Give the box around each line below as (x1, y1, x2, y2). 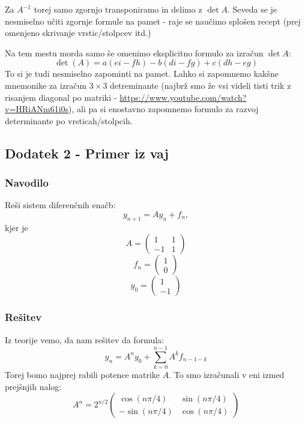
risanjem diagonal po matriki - (5, 91, 117, 103)
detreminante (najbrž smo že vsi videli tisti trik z (110, 79, 291, 91)
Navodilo (5, 175, 49, 190)
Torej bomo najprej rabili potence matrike (5, 368, 160, 381)
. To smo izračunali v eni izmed (169, 368, 285, 381)
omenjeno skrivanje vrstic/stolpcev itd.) (5, 26, 151, 39)
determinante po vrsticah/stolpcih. (5, 114, 133, 127)
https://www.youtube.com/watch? (119, 91, 247, 103)
